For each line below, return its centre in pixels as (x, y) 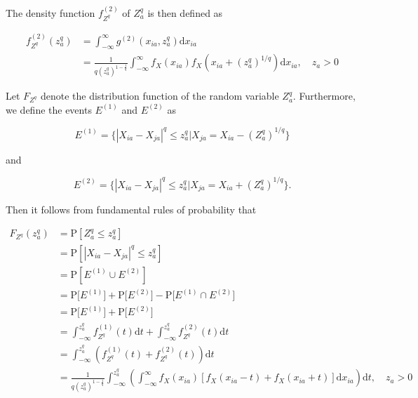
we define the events (49, 109)
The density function (50, 12)
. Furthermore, (324, 96)
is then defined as (185, 12)
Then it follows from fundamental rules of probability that (131, 209)
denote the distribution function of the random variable (160, 96)
